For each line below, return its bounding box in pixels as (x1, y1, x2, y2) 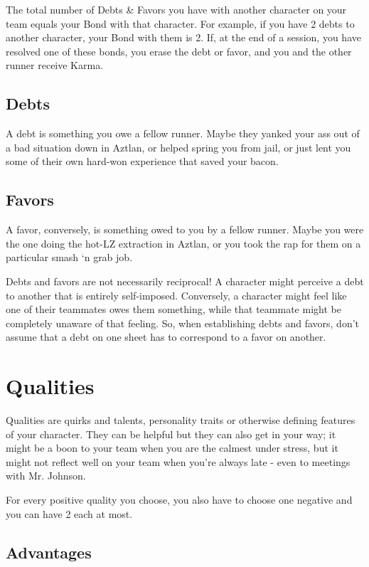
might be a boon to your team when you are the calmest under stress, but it (6, 440, 338, 455)
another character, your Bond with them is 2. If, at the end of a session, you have (6, 30, 361, 45)
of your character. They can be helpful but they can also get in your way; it (6, 426, 336, 441)
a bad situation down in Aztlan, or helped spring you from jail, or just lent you (6, 139, 351, 154)
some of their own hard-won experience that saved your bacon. (6, 154, 279, 169)
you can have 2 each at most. (6, 506, 133, 521)
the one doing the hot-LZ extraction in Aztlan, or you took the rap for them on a (6, 235, 361, 250)
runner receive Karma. (6, 58, 104, 73)
